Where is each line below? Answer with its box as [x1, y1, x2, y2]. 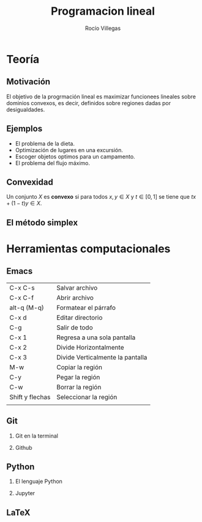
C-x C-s [9, 283, 35, 292]
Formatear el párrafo [56, 303, 116, 312]
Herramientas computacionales [6, 241, 171, 255]
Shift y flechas [9, 392, 51, 401]
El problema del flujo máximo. [15, 159, 91, 166]
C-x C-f [9, 293, 34, 302]
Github [15, 444, 32, 451]
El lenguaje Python [15, 478, 63, 485]
